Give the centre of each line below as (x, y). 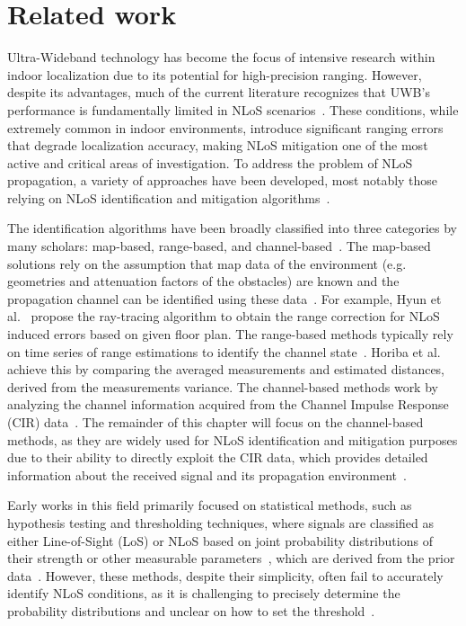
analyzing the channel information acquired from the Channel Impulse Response (228, 404)
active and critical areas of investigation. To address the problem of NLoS (210, 162)
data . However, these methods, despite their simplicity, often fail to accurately (225, 575)
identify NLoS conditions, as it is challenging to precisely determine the (204, 593)
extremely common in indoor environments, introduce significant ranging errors (225, 127)
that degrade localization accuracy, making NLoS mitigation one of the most (218, 145)
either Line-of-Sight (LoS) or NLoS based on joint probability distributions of (220, 540)
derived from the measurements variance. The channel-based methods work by (223, 386)
